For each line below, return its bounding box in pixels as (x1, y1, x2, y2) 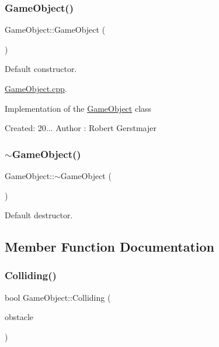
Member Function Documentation (5, 238, 215, 256)
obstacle (5, 311, 34, 323)
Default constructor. (5, 63, 77, 75)
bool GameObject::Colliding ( (5, 291, 111, 303)
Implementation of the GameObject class (5, 102, 152, 114)
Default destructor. (5, 209, 73, 221)
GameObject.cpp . (5, 83, 67, 94)
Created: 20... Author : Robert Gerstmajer (5, 122, 157, 134)
